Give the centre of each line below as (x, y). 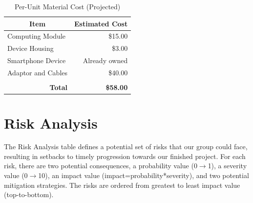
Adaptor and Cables (38, 72)
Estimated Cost (101, 23)
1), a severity (227, 166)
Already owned (105, 60)
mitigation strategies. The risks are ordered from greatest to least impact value (122, 185)
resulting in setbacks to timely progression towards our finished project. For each (125, 156)
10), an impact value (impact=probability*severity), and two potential (144, 175)
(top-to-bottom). (29, 194)
